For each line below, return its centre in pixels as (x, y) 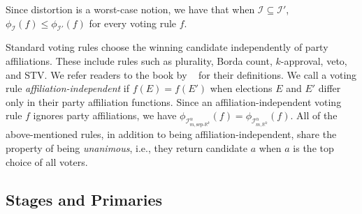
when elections (241, 88)
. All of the (314, 115)
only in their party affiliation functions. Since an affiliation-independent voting (174, 101)
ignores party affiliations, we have (105, 115)
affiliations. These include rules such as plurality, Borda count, (139, 60)
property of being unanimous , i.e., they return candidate (126, 148)
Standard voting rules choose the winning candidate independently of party (167, 47)
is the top (313, 148)
